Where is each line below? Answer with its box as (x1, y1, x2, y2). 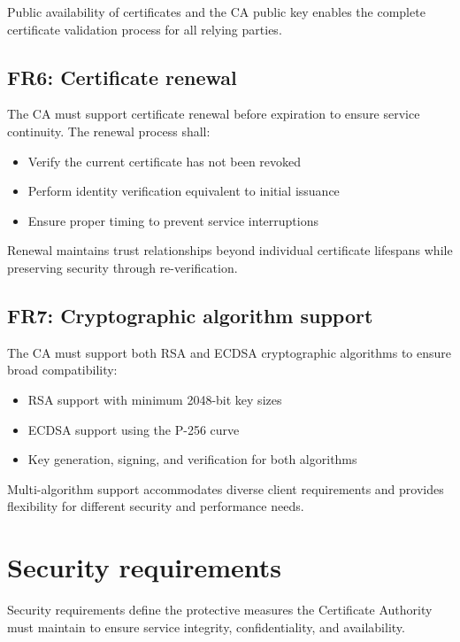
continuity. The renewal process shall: (7, 121, 211, 140)
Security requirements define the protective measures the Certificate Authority (7, 600, 433, 619)
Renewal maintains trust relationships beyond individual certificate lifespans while (7, 241, 453, 259)
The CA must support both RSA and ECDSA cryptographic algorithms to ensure (7, 343, 452, 361)
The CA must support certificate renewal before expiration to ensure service (7, 104, 420, 123)
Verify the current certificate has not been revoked (27, 151, 302, 170)
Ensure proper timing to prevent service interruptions (27, 211, 318, 229)
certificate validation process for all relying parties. (7, 19, 282, 38)
